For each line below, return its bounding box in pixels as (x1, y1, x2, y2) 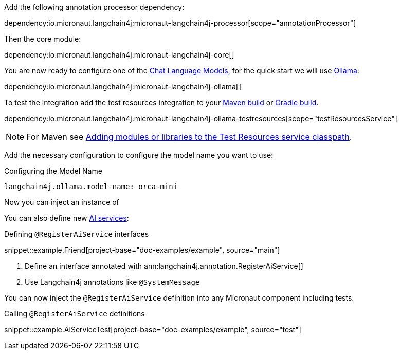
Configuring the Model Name (4, 166, 102, 175)
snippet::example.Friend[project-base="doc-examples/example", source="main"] (4, 246, 280, 254)
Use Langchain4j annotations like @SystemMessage (25, 277, 200, 286)
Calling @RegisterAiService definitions (4, 309, 145, 318)
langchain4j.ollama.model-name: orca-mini (4, 182, 178, 191)
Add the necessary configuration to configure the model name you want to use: (4, 151, 274, 159)
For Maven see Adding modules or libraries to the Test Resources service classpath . (26, 132, 352, 142)
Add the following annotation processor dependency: (4, 3, 185, 11)
